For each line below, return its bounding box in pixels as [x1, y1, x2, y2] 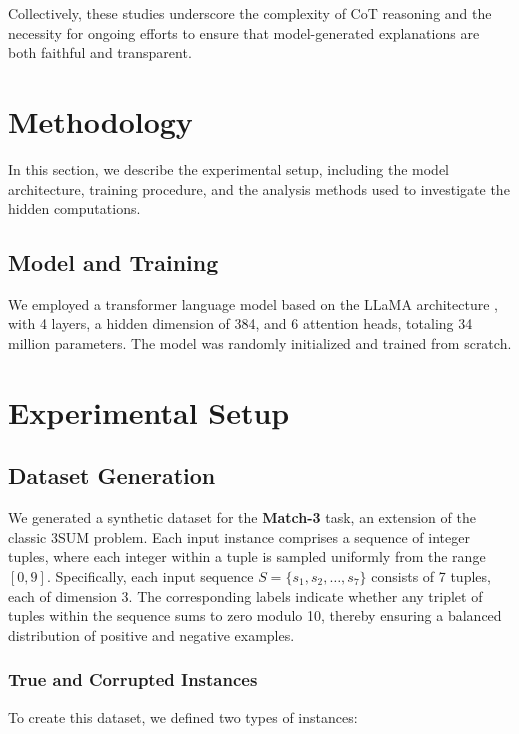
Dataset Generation [8, 460, 216, 491]
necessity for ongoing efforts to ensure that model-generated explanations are [8, 22, 480, 43]
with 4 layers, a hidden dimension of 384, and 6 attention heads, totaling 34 [8, 313, 473, 334]
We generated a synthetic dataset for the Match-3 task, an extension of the [8, 507, 476, 528]
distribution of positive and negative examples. [8, 624, 295, 645]
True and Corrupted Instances [8, 667, 258, 692]
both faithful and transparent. [8, 42, 192, 63]
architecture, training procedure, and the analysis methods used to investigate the [8, 178, 510, 199]
